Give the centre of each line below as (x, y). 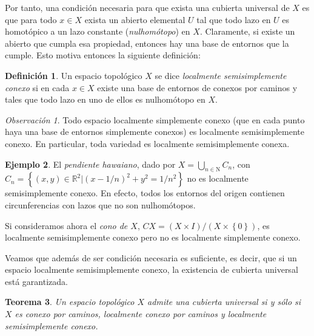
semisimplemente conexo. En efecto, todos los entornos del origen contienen (145, 193)
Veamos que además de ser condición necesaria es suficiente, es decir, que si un (151, 257)
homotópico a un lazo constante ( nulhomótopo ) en (98, 31)
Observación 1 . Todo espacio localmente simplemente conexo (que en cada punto (155, 119)
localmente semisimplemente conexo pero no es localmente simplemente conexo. (153, 237)
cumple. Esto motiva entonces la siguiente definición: (103, 55)
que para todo (31, 19)
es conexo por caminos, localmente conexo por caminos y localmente (141, 314)
